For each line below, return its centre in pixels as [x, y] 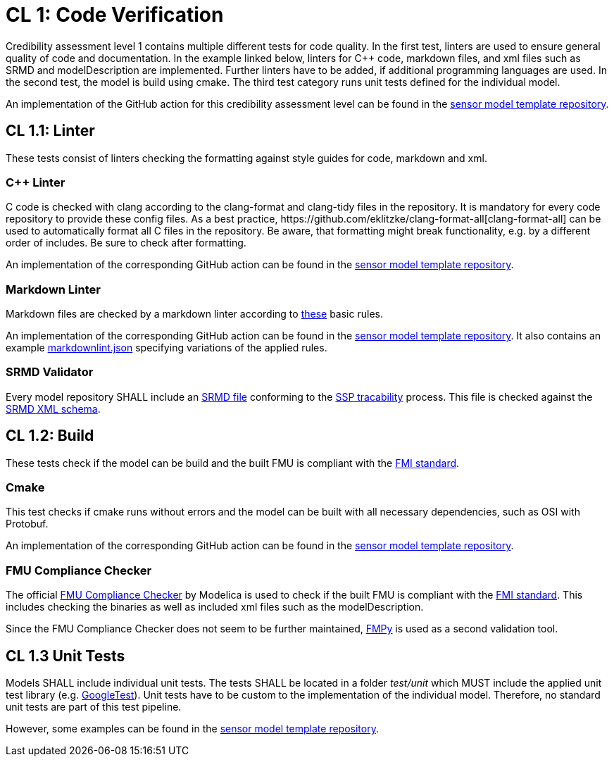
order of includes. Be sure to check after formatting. [126, 243]
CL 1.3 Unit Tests [65, 656]
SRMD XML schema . [53, 408]
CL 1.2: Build [50, 436]
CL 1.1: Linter [50, 131]
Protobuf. [27, 524]
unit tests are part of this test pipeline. [94, 707]
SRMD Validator [50, 372]
